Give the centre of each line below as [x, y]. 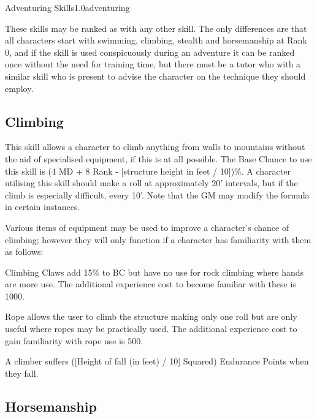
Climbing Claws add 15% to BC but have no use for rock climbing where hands [155, 272]
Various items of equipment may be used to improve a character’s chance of [147, 227]
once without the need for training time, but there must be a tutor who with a [153, 64]
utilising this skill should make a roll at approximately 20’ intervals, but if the [151, 183]
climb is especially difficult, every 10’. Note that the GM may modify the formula [157, 194]
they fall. [22, 373]
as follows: [24, 251]
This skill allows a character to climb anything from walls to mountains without [155, 147]
